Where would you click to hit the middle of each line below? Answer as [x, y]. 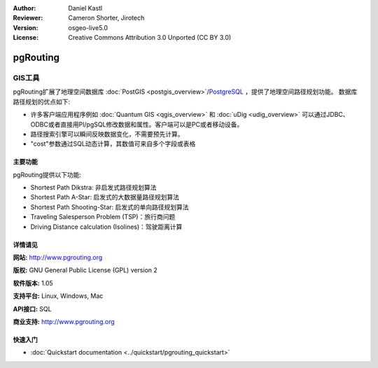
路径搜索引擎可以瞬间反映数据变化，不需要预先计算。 [107, 134]
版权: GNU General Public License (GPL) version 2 [85, 270]
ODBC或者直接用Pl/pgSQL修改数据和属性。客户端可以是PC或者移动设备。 [137, 124]
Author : [24, 8]
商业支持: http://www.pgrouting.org [64, 321]
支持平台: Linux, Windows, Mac [58, 296]
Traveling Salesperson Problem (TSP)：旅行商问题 [103, 217]
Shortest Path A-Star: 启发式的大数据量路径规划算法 [105, 197]
